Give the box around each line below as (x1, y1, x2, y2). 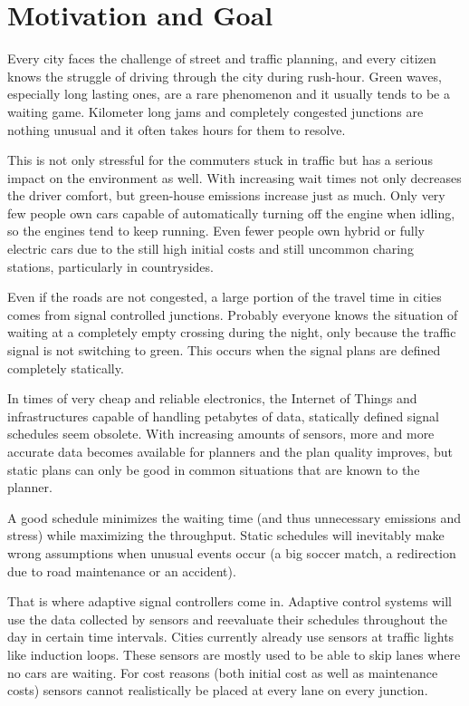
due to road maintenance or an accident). (7, 561, 236, 580)
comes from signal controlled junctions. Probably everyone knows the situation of (7, 305, 458, 324)
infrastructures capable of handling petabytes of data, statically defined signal (7, 406, 439, 425)
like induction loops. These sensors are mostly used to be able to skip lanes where (7, 644, 461, 663)
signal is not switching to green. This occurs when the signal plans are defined (7, 341, 441, 360)
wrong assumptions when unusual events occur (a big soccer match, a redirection (7, 543, 456, 562)
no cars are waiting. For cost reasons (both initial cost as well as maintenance (7, 662, 438, 682)
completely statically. (7, 358, 124, 377)
